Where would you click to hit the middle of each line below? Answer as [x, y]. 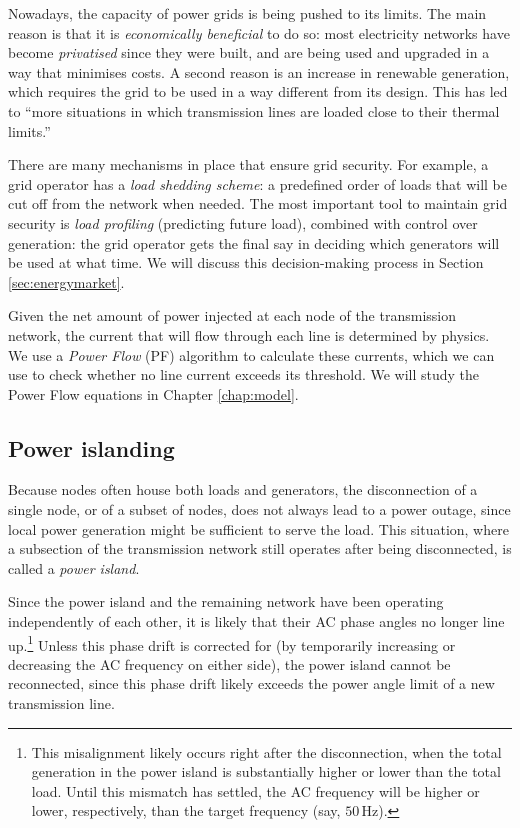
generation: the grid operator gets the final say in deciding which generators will [254, 242]
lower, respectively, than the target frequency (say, [186, 810]
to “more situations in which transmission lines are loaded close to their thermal [254, 110]
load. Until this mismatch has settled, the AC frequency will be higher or [255, 790]
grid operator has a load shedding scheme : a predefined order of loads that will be [258, 183]
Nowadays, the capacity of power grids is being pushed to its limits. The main [247, 13]
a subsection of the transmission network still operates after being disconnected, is [260, 548]
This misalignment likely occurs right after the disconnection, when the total [266, 751]
